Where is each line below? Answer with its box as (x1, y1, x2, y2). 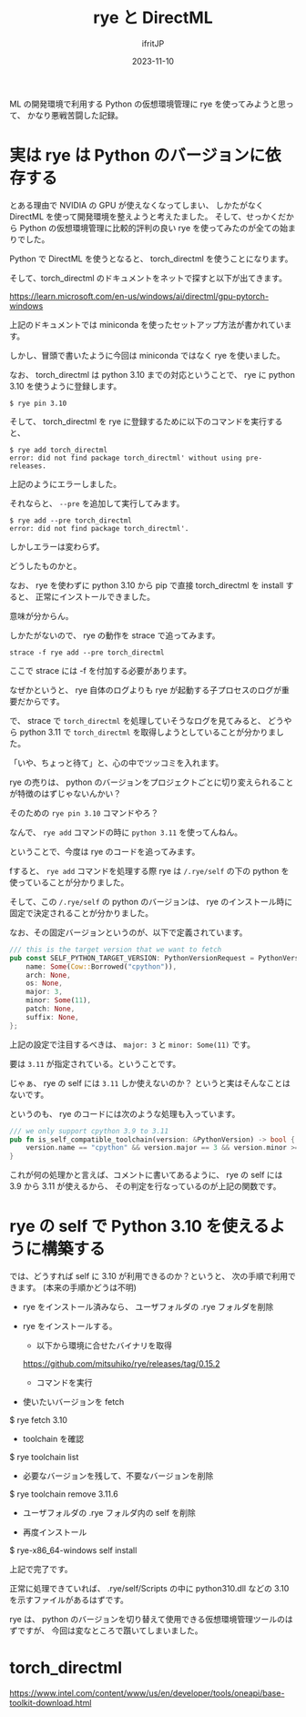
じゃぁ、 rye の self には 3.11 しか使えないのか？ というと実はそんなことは (9, 1077, 291, 1088)
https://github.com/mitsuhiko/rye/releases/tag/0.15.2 (22, 1358, 220, 1369)
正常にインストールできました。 (35, 591, 156, 602)
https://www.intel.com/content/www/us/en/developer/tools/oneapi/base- (9, 1688, 285, 1698)
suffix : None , (25, 1012, 79, 1021)
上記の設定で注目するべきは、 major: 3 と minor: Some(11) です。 (9, 1039, 256, 1050)
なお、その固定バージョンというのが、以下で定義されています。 (9, 927, 248, 938)
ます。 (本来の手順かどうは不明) (16, 1282, 137, 1293)
